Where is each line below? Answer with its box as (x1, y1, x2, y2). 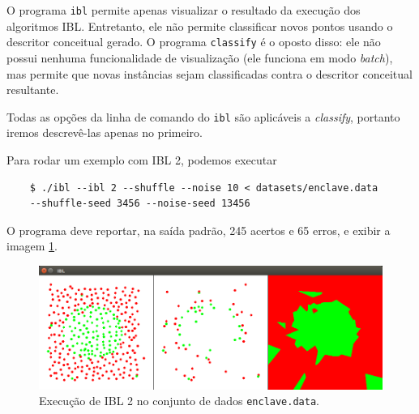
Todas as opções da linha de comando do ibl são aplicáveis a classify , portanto (6, 108, 400, 125)
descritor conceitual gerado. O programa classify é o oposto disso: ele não (6, 33, 381, 50)
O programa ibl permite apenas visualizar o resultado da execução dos (6, 2, 361, 18)
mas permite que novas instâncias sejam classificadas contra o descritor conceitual (6, 65, 413, 82)
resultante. (6, 81, 59, 98)
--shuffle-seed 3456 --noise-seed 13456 (29, 198, 250, 210)
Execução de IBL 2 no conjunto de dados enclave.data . (39, 392, 319, 409)
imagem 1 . (6, 237, 58, 254)
